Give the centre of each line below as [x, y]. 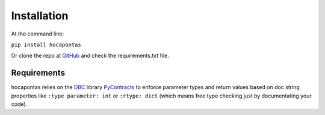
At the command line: [38, 34]
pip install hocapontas [46, 45]
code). [19, 104]
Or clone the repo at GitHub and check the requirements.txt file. [90, 56]
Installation [40, 16]
